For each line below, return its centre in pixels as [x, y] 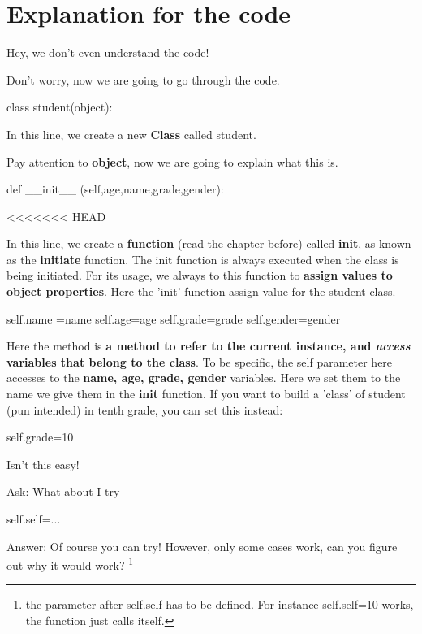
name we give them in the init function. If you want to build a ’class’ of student [206, 394]
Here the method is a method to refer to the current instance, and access [209, 346]
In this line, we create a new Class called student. [131, 134]
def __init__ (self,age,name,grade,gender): [115, 189]
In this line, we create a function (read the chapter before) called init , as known [209, 243]
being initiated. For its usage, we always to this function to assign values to [200, 275]
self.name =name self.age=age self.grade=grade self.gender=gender [174, 318]
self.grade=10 [40, 437]
